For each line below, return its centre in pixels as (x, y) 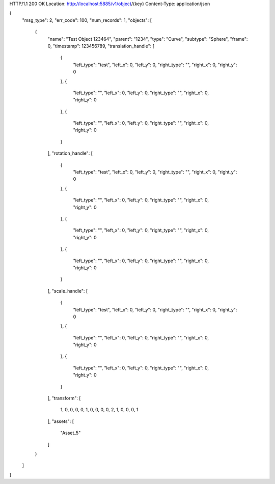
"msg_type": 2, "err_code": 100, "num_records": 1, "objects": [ (87, 20)
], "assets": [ (61, 421)
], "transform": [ (64, 398)
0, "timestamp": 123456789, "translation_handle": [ (101, 46)
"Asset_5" (71, 433)
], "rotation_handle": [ (70, 153)
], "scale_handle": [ (68, 291)
